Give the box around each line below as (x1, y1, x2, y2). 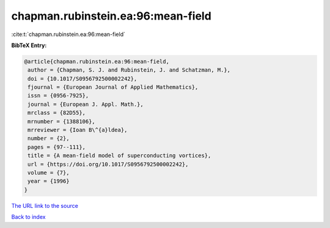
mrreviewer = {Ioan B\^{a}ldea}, (28, 127, 128, 134)
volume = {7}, (28, 169, 70, 176)
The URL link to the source (11, 202, 79, 209)
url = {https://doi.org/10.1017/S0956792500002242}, (28, 161, 189, 167)
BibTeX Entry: (11, 42, 47, 49)
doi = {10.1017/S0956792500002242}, (28, 75, 137, 82)
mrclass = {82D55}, (28, 109, 86, 116)
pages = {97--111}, (28, 144, 86, 150)
